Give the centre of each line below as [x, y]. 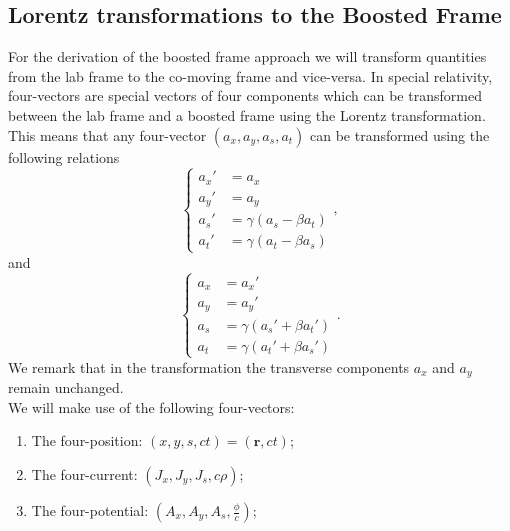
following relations [64, 156]
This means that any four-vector [107, 134]
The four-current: [84, 474]
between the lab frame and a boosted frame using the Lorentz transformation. [247, 114]
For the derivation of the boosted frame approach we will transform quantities [247, 56]
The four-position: [87, 440]
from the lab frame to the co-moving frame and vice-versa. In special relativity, [250, 75]
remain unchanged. [66, 387]
